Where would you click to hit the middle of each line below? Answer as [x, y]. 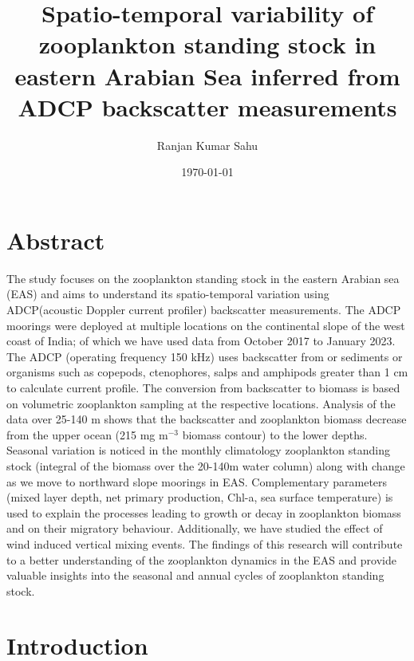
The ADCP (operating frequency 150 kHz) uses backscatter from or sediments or [205, 356]
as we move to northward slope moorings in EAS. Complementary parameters [197, 481]
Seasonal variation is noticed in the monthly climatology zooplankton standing [198, 450]
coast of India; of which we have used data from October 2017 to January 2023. [201, 341]
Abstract [56, 240]
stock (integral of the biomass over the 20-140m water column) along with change [206, 465]
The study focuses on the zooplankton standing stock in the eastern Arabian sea [203, 278]
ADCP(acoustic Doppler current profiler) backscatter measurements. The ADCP [204, 309]
